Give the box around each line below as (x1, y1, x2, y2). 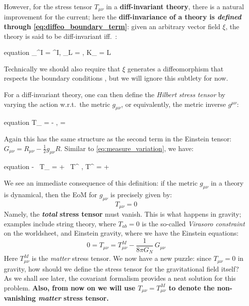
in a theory (211, 177, 244, 187)
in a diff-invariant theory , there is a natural (106, 1, 244, 11)
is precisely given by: (110, 189, 172, 199)
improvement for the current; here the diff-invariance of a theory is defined (4, 12, 241, 22)
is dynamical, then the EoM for (4, 189, 98, 199)
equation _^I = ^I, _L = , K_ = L (4, 47, 111, 57)
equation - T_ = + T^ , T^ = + (4, 161, 109, 171)
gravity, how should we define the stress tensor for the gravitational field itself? (4, 263, 239, 273)
